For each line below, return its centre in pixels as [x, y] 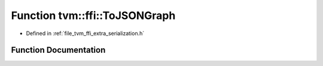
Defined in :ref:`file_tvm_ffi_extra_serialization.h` [85, 33]
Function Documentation [58, 50]
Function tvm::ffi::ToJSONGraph [93, 15]
